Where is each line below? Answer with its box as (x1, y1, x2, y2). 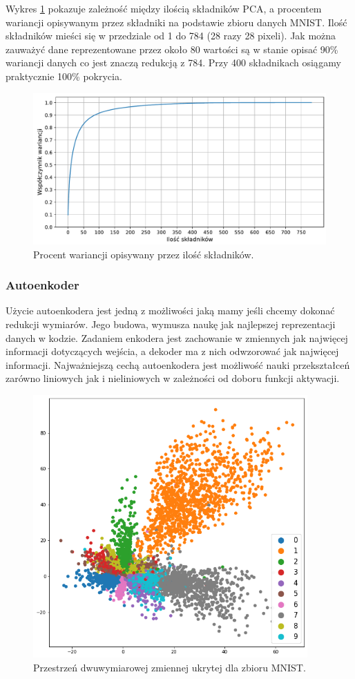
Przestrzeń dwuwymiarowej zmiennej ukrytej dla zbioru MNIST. (33, 660, 306, 674)
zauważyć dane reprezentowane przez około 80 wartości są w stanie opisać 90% (6, 41, 338, 56)
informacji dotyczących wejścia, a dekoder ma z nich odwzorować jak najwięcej (6, 344, 339, 358)
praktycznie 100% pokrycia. (6, 68, 122, 83)
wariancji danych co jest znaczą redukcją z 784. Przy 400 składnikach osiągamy (6, 55, 341, 70)
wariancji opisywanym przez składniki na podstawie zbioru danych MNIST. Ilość (6, 15, 347, 29)
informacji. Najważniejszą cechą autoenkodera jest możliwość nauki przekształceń (6, 357, 350, 372)
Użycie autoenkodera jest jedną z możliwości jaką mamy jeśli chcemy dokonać (6, 303, 335, 318)
